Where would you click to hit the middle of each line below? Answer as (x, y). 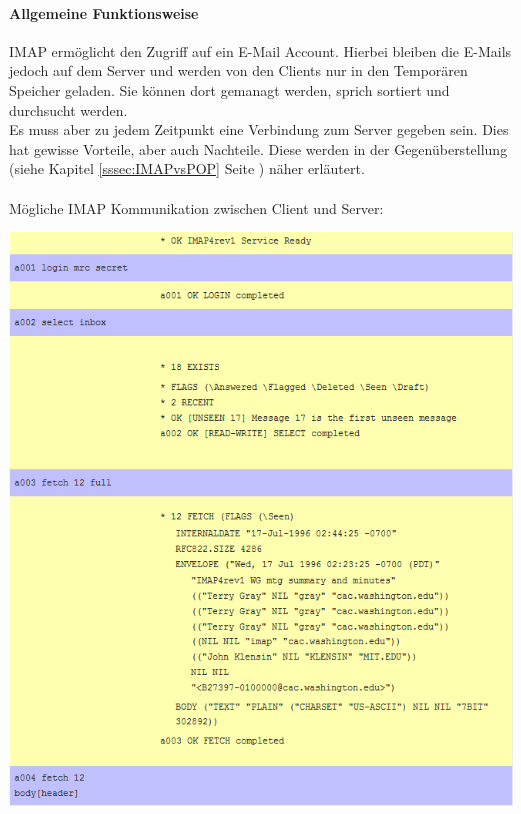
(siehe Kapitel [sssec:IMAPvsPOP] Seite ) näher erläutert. (187, 168)
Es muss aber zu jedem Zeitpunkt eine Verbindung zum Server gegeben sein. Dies (259, 129)
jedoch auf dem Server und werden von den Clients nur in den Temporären (238, 70)
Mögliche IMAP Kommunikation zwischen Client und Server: (196, 207)
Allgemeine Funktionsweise (104, 12)
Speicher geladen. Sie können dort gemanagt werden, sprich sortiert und (229, 89)
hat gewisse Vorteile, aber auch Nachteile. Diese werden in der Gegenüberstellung (258, 148)
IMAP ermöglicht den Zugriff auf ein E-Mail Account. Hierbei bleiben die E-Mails (260, 50)
